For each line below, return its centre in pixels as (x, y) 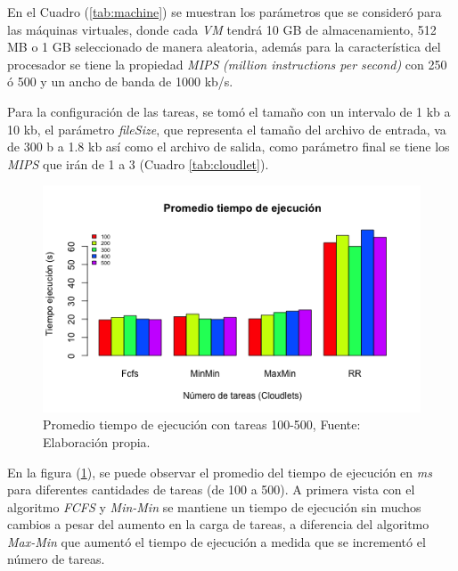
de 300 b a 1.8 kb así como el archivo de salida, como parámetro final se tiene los (229, 147)
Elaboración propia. (97, 441)
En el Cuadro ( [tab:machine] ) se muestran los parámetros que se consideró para (225, 12)
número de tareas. (56, 559)
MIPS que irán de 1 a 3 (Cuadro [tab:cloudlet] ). (138, 163)
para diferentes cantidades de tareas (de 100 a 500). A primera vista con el (211, 489)
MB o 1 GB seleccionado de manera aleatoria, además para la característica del (224, 47)
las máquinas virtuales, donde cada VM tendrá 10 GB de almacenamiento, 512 (222, 29)
